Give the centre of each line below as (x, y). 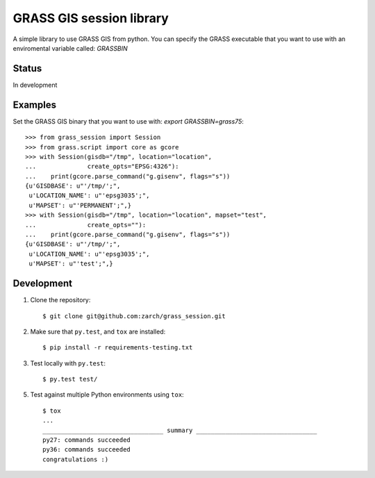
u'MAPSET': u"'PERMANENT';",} (80, 205)
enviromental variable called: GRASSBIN (70, 48)
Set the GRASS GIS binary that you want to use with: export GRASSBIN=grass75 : (128, 121)
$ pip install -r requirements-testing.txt (118, 348)
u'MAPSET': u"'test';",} (71, 264)
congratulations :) (76, 459)
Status (27, 68)
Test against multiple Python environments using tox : (107, 395)
